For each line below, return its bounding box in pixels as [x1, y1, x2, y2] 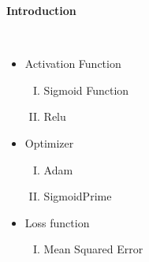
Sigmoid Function [43, 81, 129, 98]
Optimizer [24, 134, 74, 151]
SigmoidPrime [43, 188, 112, 204]
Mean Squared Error [43, 241, 143, 257]
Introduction [6, 2, 76, 18]
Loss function [24, 214, 90, 230]
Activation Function [24, 55, 121, 72]
